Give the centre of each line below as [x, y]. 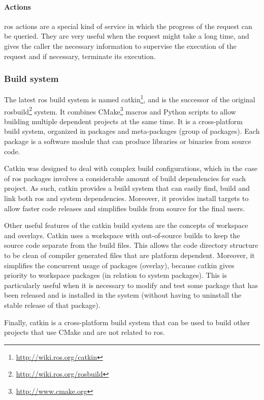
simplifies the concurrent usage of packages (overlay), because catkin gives [119, 265]
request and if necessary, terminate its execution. [80, 56]
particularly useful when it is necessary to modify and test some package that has [131, 285]
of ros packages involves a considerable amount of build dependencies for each [125, 178]
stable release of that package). [52, 305]
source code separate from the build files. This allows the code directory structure [131, 245]
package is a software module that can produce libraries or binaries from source [128, 141]
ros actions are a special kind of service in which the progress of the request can [128, 26]
